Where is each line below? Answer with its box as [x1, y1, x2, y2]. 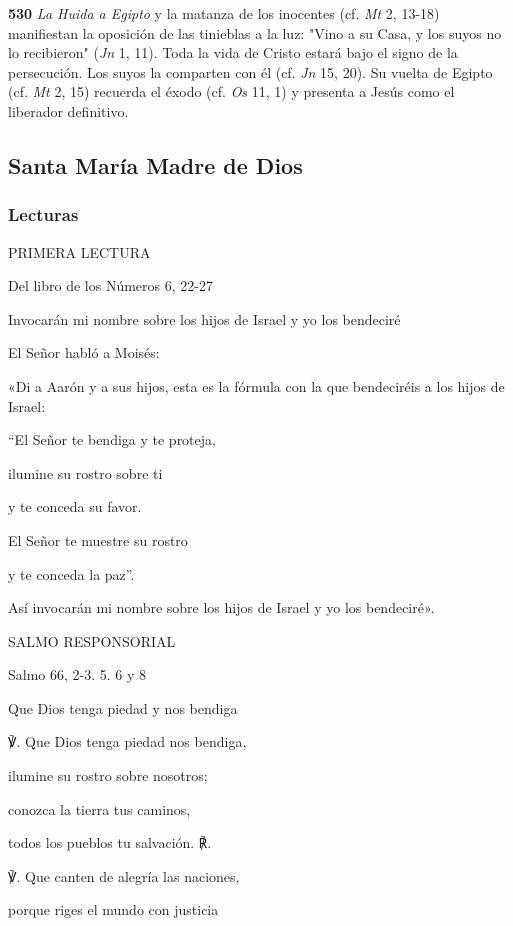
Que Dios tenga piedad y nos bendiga [8, 697, 238, 718]
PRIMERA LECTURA [8, 241, 151, 262]
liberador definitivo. [8, 100, 129, 121]
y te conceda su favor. [8, 496, 142, 517]
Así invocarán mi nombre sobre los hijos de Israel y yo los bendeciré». [8, 597, 435, 618]
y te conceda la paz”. [8, 563, 135, 584]
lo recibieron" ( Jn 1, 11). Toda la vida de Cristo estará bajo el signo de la [8, 42, 458, 63]
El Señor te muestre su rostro [8, 529, 188, 550]
